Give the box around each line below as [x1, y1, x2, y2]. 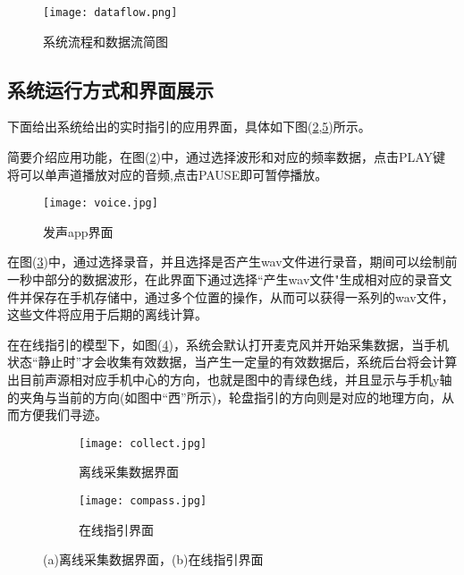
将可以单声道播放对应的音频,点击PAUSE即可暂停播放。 [7, 165, 328, 183]
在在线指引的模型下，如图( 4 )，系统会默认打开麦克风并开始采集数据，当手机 [7, 334, 449, 353]
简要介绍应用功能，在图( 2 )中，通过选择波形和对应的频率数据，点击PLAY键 [7, 148, 446, 166]
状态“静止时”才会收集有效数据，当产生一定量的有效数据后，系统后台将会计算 [7, 352, 458, 371]
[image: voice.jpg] [43, 197, 158, 210]
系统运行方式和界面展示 [7, 75, 214, 103]
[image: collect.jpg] [79, 436, 207, 450]
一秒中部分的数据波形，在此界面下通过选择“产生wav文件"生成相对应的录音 [7, 270, 440, 289]
